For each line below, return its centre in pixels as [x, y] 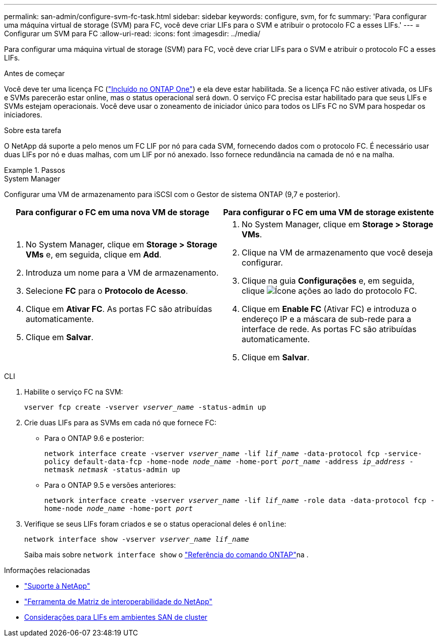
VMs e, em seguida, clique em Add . [94, 254]
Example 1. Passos [35, 170]
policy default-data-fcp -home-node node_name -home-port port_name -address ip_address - [229, 462]
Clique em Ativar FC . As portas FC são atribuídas [119, 309]
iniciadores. [23, 115]
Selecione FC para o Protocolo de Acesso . [107, 291]
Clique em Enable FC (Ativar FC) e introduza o [329, 309]
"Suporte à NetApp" [57, 586]
